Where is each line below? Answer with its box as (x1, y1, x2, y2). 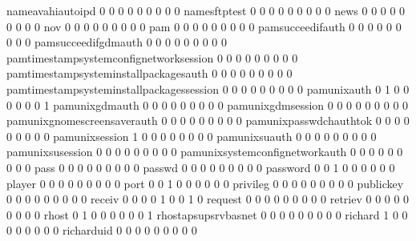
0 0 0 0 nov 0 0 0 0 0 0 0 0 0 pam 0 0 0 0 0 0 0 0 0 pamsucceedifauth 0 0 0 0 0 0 (6, 18, 402, 34)
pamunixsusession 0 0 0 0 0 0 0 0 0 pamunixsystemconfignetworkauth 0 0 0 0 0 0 (6, 143, 403, 160)
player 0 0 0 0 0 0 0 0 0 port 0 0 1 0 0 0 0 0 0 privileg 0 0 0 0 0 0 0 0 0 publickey (6, 175, 404, 191)
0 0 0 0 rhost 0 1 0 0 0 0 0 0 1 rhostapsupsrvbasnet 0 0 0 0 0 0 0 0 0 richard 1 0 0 (6, 206, 408, 223)
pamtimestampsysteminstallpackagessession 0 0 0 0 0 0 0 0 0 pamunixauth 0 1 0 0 (6, 80, 410, 97)
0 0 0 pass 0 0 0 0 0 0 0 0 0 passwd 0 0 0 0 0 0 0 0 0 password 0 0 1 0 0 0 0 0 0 (6, 159, 395, 175)
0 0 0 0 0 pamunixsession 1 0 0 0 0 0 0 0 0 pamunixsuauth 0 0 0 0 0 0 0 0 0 (6, 127, 377, 144)
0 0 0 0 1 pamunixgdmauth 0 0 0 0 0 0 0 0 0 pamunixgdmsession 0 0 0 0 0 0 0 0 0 (6, 96, 409, 113)
